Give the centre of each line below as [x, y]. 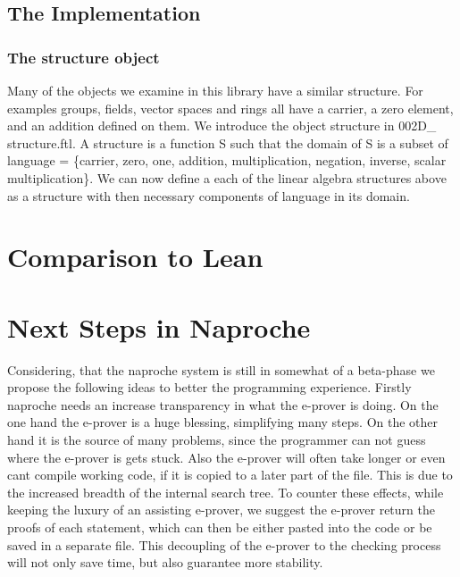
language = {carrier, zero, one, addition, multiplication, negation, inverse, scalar [227, 160]
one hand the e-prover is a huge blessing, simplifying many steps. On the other [223, 422]
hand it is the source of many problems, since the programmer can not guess [217, 440]
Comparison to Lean [135, 257]
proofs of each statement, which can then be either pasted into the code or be [220, 527]
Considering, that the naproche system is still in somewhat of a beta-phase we [221, 369]
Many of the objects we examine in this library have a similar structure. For [215, 90]
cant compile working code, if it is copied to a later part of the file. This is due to [230, 475]
